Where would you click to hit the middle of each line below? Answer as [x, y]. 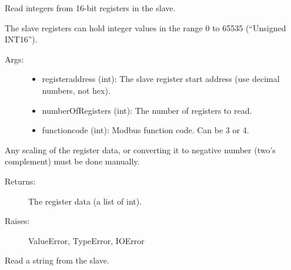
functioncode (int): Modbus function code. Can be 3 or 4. [145, 130]
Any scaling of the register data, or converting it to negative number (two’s [140, 149]
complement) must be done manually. [72, 161]
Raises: [17, 221]
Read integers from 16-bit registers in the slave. [90, 8]
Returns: [20, 181]
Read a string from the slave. [57, 260]
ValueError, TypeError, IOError [86, 240]
